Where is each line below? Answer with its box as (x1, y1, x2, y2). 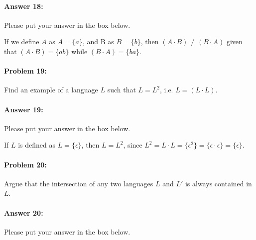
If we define (4, 36, 39, 47)
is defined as (18, 140, 56, 150)
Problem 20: (4, 159, 47, 169)
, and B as (82, 36, 114, 47)
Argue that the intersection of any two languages (4, 178, 153, 188)
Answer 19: (4, 104, 43, 114)
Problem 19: (4, 66, 47, 76)
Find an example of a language (4, 84, 98, 95)
